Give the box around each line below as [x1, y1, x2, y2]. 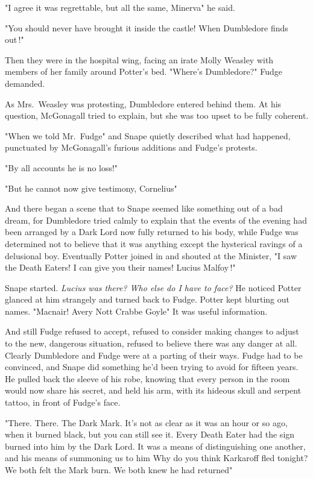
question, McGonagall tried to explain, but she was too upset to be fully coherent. [5, 109, 309, 122]
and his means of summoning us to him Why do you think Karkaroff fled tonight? [5, 451, 308, 464]
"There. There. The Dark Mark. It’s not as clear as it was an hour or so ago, [5, 416, 288, 429]
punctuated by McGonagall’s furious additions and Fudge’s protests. [5, 141, 258, 154]
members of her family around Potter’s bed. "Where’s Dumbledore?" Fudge [5, 65, 282, 78]
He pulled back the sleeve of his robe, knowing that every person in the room [5, 372, 290, 385]
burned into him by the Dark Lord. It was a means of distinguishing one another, [5, 439, 306, 452]
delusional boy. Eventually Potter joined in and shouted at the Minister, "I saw [5, 249, 297, 262]
